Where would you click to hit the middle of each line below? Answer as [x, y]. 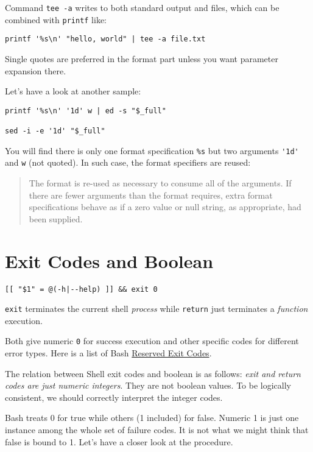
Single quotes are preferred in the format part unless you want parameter [142, 58]
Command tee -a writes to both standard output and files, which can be [142, 7]
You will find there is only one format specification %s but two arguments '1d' [152, 150]
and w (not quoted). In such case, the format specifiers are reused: [128, 162]
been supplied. [56, 218]
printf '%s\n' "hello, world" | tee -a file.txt [105, 39]
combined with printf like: [56, 19]
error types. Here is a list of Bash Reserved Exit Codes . [108, 353]
